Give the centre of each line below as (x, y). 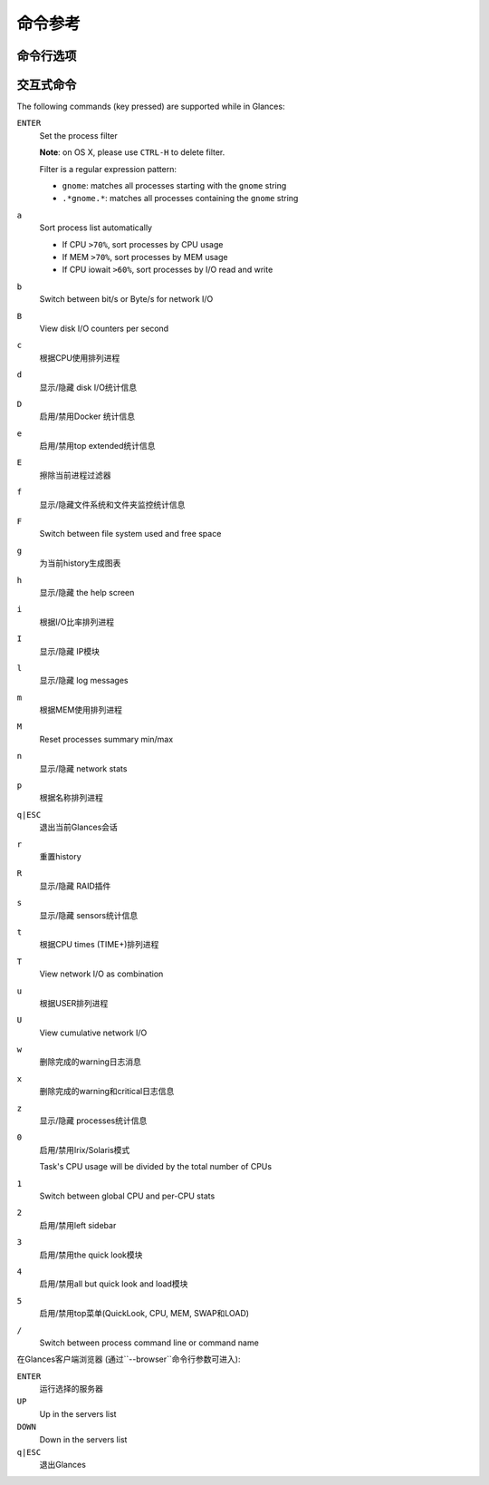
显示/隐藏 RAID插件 (75, 886)
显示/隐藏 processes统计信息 (93, 1121)
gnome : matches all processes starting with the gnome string (174, 186)
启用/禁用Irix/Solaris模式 (85, 1150)
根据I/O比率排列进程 (77, 622)
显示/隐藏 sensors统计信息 (89, 915)
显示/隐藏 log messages (84, 681)
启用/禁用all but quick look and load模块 (114, 1284)
